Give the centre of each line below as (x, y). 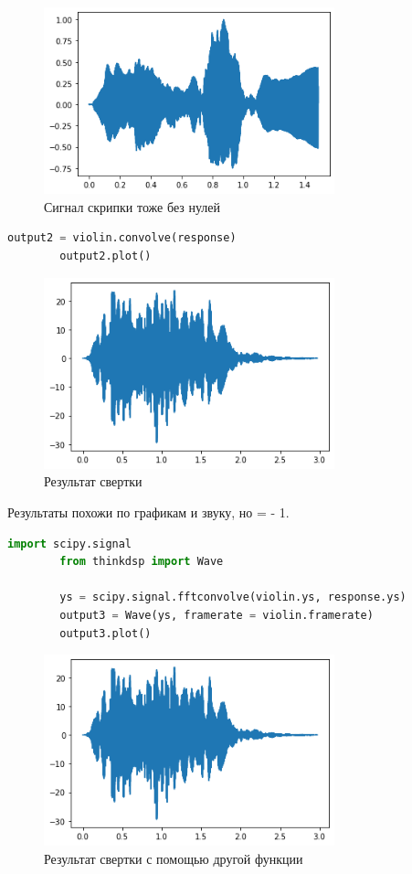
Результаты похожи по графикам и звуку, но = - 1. (148, 512)
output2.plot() (106, 256)
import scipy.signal (70, 544)
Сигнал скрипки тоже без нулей (132, 206)
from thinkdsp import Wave (142, 562)
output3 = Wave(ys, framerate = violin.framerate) (217, 616)
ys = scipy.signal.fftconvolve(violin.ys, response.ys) (233, 597)
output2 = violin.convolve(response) (122, 238)
